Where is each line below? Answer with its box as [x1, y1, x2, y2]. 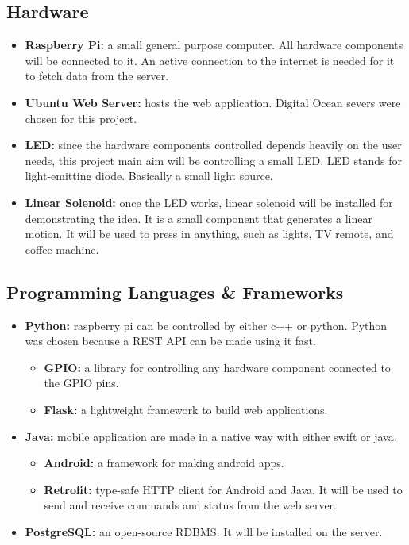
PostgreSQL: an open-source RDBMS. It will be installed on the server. [25, 523, 383, 539]
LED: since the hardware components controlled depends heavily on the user [25, 136, 402, 153]
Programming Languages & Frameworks [6, 279, 344, 304]
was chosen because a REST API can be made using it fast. [25, 332, 316, 349]
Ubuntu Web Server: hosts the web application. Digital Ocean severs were [25, 94, 401, 110]
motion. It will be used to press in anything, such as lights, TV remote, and [25, 225, 394, 242]
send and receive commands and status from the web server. [44, 497, 337, 513]
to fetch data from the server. [25, 67, 169, 84]
